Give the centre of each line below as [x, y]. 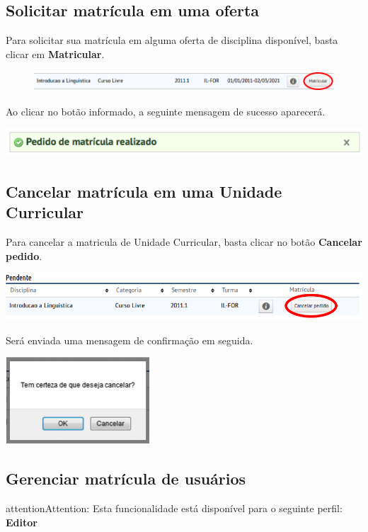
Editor [22, 522]
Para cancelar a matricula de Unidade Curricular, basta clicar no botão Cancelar [184, 242]
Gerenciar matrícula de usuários [126, 479]
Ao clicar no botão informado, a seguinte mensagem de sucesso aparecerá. [166, 111]
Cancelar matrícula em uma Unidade [144, 192]
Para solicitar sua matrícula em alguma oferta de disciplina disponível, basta [172, 40]
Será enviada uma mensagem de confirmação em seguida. [130, 340]
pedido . [24, 255]
